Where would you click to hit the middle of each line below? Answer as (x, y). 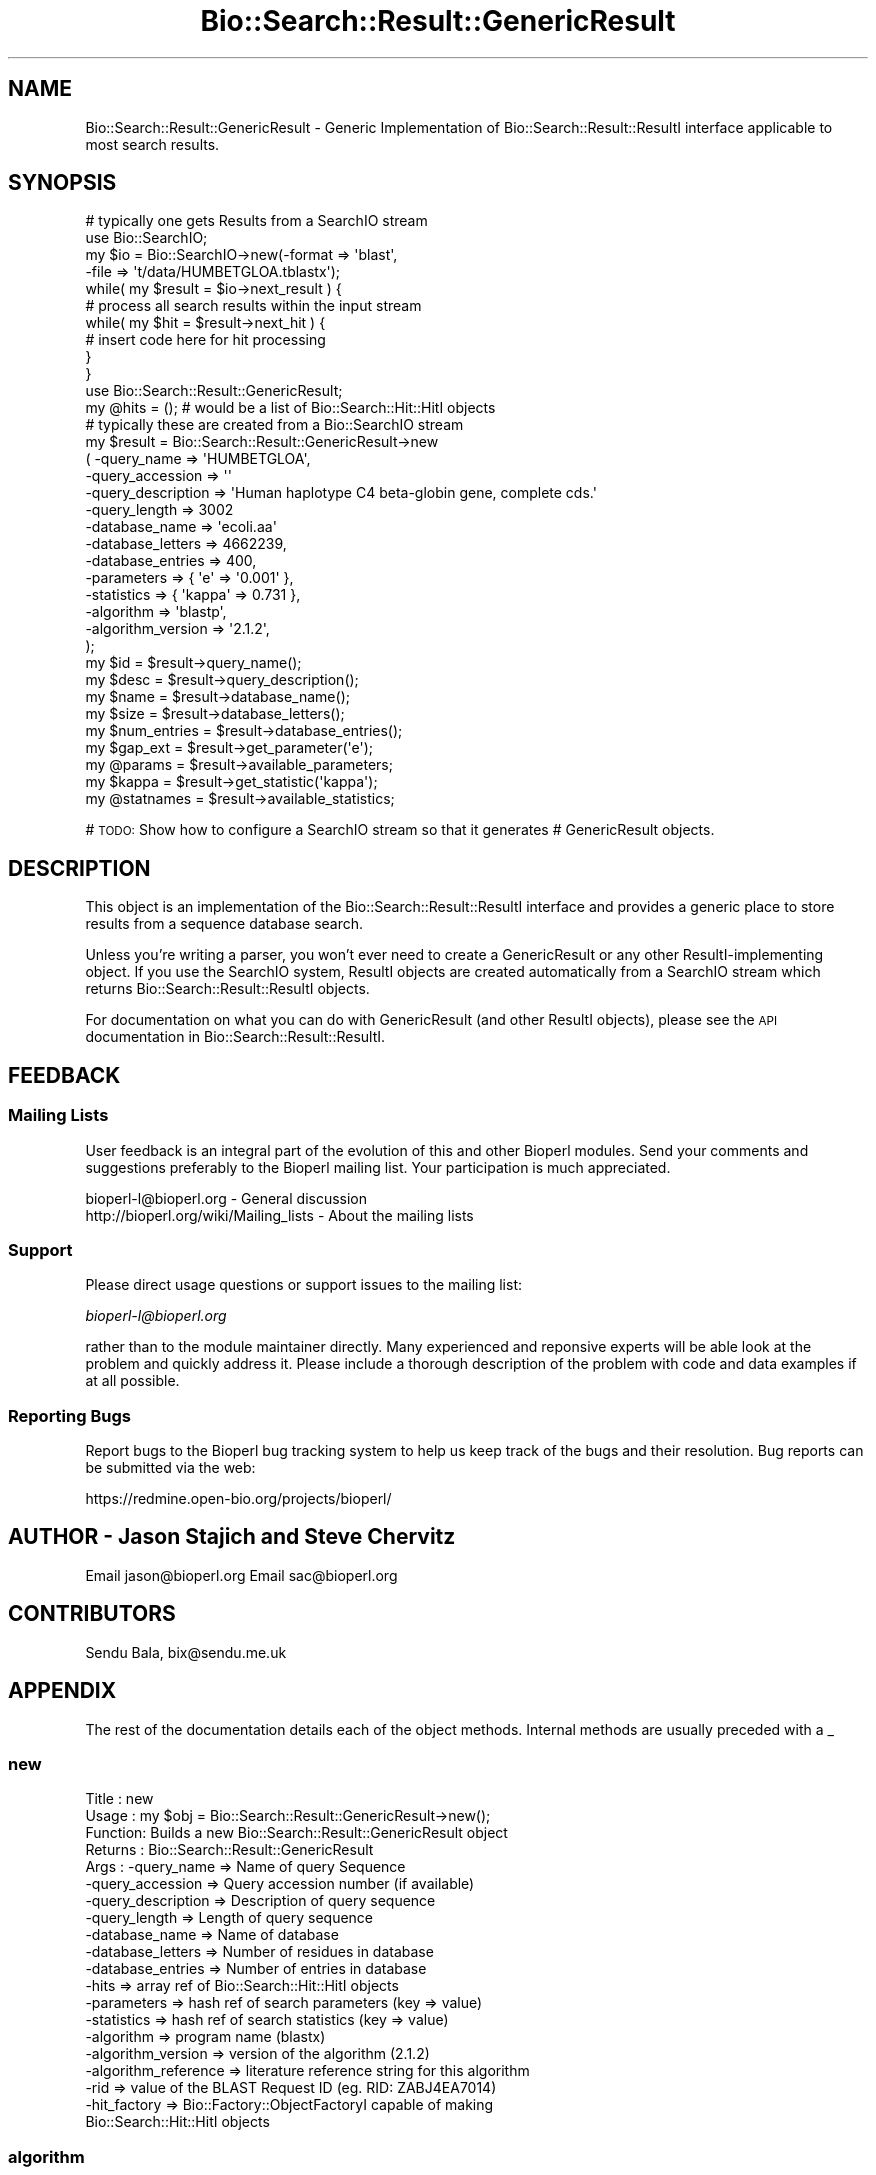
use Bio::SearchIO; (146, 238)
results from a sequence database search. (224, 924)
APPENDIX (62, 1691)
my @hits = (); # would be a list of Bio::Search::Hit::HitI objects (290, 408)
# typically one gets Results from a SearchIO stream (256, 221)
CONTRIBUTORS (92, 1614)
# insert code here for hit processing (205, 340)
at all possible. (132, 1381)
